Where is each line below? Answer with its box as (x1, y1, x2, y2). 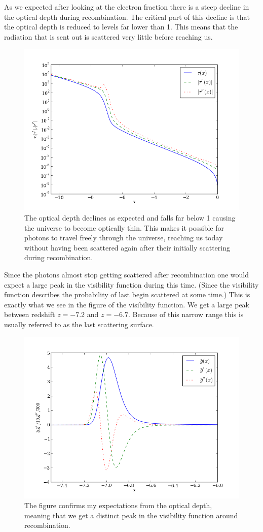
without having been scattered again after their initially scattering (24, 242, 230, 253)
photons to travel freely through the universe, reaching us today (24, 232, 223, 243)
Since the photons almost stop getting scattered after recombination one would (4, 269, 249, 279)
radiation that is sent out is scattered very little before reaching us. (4, 31, 213, 42)
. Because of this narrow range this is (128, 309, 244, 320)
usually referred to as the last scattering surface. (4, 319, 154, 329)
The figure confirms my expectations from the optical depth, (24, 500, 212, 511)
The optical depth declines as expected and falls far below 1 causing (24, 212, 236, 223)
